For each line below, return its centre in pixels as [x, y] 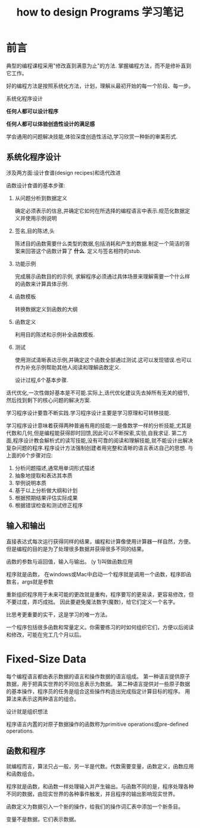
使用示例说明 [41, 218]
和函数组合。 [22, 774]
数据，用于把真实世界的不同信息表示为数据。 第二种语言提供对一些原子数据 [98, 684]
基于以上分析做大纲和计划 [46, 490]
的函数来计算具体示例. [42, 283]
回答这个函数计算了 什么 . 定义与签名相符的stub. [83, 251]
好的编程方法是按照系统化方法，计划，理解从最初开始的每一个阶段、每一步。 [100, 86]
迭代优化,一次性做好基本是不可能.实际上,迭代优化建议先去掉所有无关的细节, [98, 393]
